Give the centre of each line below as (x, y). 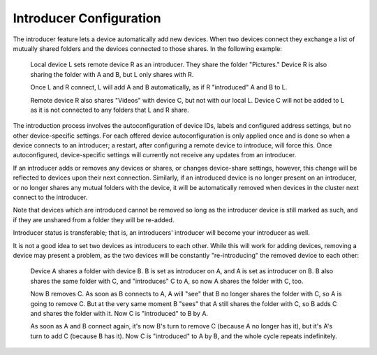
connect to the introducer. (50, 197)
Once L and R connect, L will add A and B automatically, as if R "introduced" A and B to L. (159, 87)
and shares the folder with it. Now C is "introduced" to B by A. (119, 313)
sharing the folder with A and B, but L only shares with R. (112, 74)
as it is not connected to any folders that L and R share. (110, 110)
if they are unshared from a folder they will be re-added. (94, 219)
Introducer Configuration (87, 18)
